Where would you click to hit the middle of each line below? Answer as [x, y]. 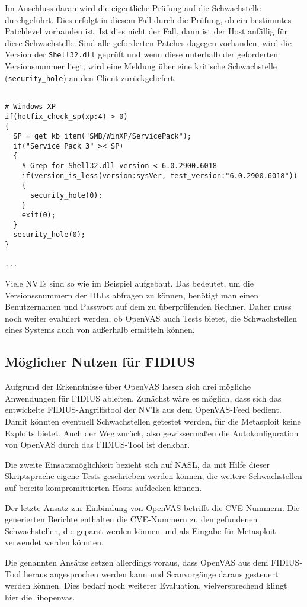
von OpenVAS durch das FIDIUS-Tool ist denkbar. [97, 444]
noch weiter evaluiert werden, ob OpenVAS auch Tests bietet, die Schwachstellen [151, 318]
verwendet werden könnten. [54, 542]
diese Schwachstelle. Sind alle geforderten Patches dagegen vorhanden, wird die [148, 42]
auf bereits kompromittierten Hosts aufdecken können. [103, 488]
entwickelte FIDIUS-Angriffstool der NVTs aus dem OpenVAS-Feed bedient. [143, 410]
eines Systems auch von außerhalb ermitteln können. [100, 330]
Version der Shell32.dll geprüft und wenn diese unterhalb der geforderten [142, 54]
